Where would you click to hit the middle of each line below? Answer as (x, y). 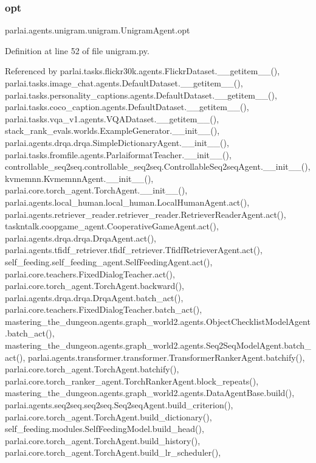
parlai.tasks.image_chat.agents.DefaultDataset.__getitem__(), (124, 83)
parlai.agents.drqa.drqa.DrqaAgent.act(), (81, 238)
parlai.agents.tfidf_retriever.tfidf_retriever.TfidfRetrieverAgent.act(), (134, 250)
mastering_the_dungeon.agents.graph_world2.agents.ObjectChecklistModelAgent (158, 321)
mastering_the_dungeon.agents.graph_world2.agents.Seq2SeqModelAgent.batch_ (158, 345)
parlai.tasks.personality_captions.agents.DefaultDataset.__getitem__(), (141, 95)
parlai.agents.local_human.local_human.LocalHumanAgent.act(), (127, 202)
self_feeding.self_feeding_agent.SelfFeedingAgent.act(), (109, 261)
